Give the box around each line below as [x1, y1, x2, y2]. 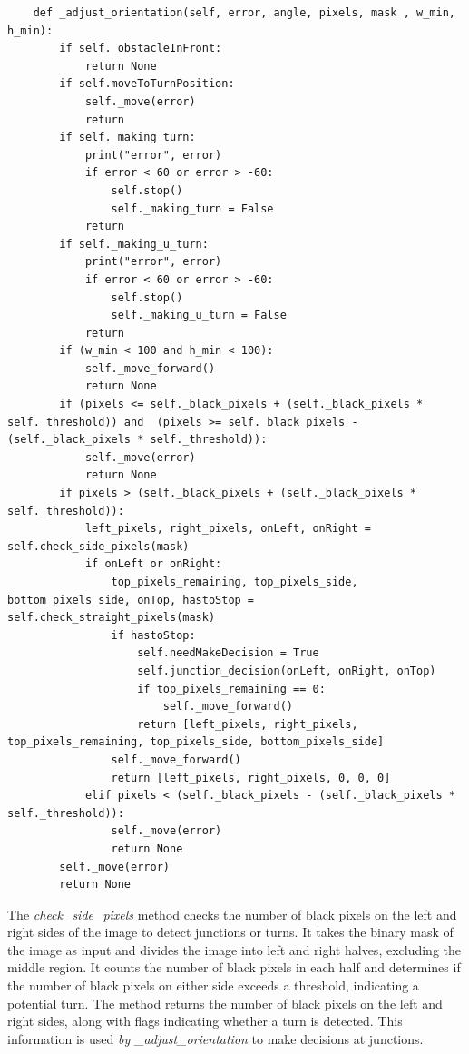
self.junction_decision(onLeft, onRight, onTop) [137, 664, 436, 677]
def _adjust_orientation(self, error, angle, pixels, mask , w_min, [33, 6, 455, 19]
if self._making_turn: [59, 131, 196, 144]
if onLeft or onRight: [84, 557, 222, 571]
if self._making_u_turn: [59, 237, 209, 251]
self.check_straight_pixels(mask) [7, 611, 216, 625]
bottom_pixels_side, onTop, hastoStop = [7, 593, 255, 606]
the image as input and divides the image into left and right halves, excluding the [7, 940, 462, 959]
